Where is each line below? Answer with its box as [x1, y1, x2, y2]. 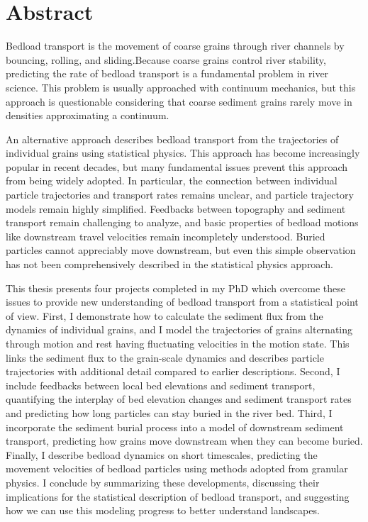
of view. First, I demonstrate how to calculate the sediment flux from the [6, 308, 323, 323]
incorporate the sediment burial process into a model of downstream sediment [6, 419, 344, 434]
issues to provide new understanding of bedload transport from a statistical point [6, 294, 359, 309]
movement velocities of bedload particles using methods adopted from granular [6, 461, 348, 476]
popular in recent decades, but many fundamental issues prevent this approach [6, 159, 348, 174]
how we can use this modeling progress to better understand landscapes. [6, 503, 320, 518]
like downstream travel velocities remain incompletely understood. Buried [6, 228, 325, 243]
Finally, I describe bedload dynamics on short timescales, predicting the [6, 447, 318, 462]
